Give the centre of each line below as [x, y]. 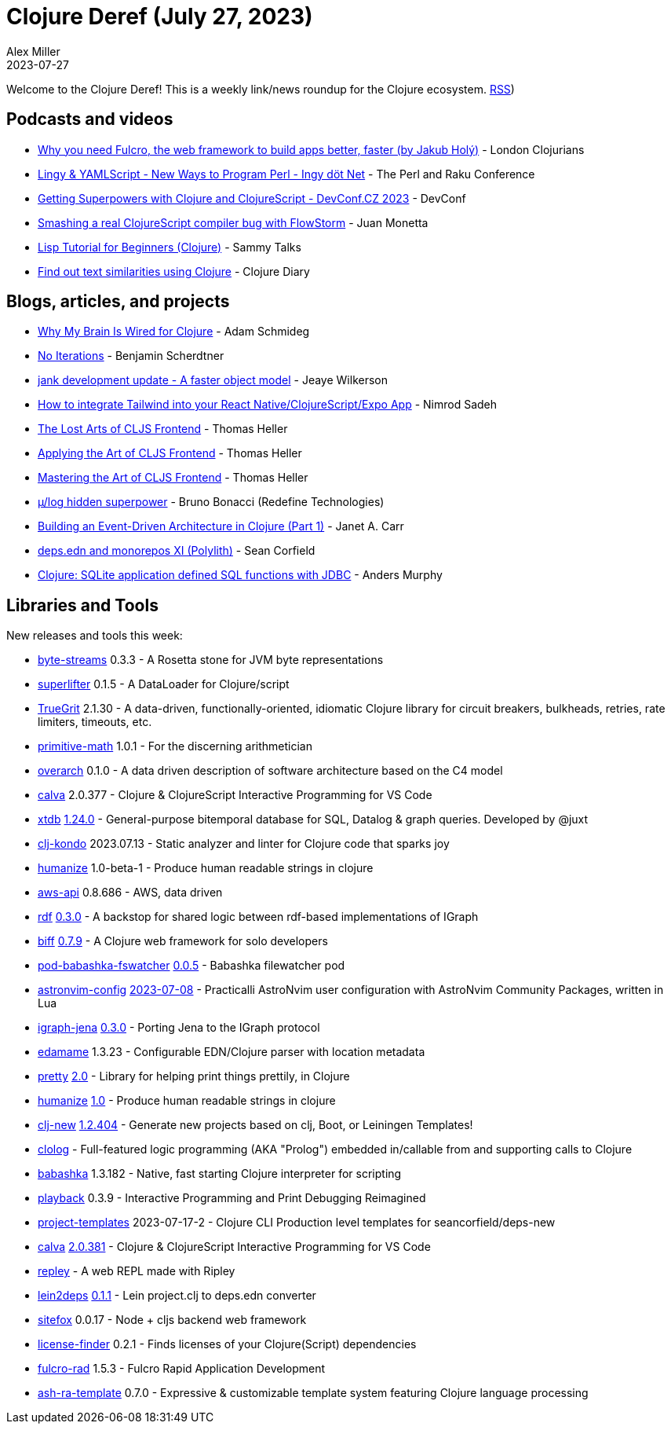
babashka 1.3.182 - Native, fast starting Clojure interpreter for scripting [220, 1174]
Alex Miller [33, 51]
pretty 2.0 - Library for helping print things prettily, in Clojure [194, 1076]
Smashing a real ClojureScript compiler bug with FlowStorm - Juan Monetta [233, 222]
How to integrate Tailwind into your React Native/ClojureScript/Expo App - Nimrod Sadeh [268, 405]
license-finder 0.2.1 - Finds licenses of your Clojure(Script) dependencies [227, 1344]
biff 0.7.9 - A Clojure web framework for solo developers [183, 941]
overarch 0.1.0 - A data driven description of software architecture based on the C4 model [270, 771]
